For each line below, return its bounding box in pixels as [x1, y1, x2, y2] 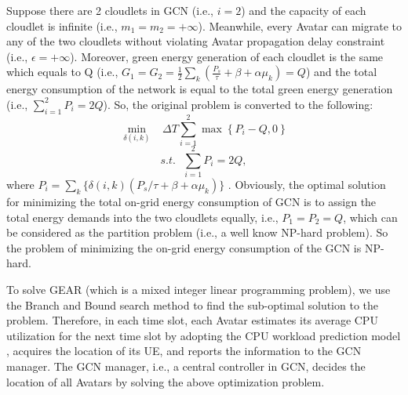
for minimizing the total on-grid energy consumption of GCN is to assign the [6, 194, 377, 210]
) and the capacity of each [241, 2, 366, 18]
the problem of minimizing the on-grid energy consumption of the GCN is [6, 239, 362, 255]
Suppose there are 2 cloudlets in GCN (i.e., [6, 2, 213, 18]
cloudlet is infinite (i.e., [6, 17, 118, 34]
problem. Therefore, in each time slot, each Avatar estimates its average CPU [6, 312, 378, 328]
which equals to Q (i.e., [6, 63, 118, 80]
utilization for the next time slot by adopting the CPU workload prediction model [6, 327, 401, 343]
